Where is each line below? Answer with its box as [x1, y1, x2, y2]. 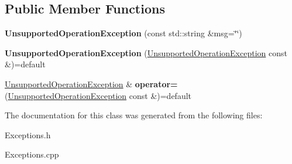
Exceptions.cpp [5, 148, 59, 160]
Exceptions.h [5, 128, 51, 141]
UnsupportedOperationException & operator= [5, 77, 178, 90]
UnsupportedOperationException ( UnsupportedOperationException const [5, 46, 287, 59]
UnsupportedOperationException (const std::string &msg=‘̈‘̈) [5, 27, 242, 39]
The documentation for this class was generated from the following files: [5, 109, 263, 121]
